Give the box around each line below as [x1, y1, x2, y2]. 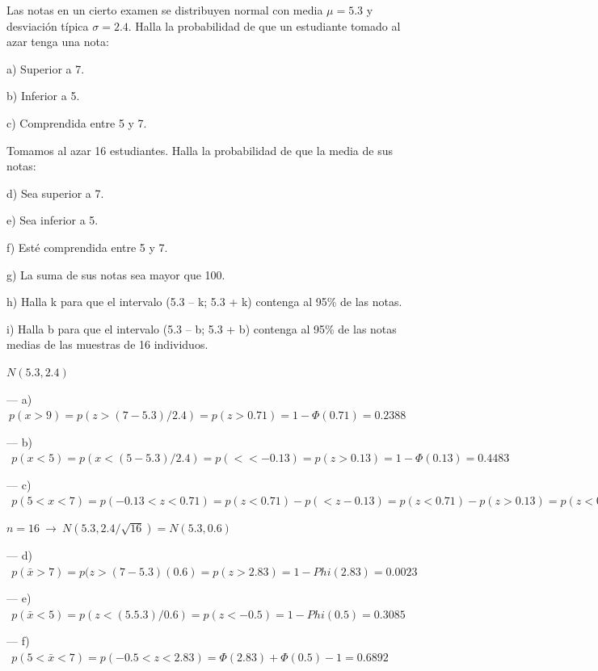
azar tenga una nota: [6, 33, 109, 50]
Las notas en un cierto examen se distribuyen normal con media [6, 2, 323, 18]
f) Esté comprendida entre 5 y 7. [6, 238, 168, 255]
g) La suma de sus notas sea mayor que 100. [6, 266, 225, 283]
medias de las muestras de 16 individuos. [6, 336, 208, 353]
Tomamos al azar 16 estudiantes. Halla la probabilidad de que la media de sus [6, 141, 394, 158]
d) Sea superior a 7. [6, 184, 104, 201]
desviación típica [6, 17, 89, 34]
